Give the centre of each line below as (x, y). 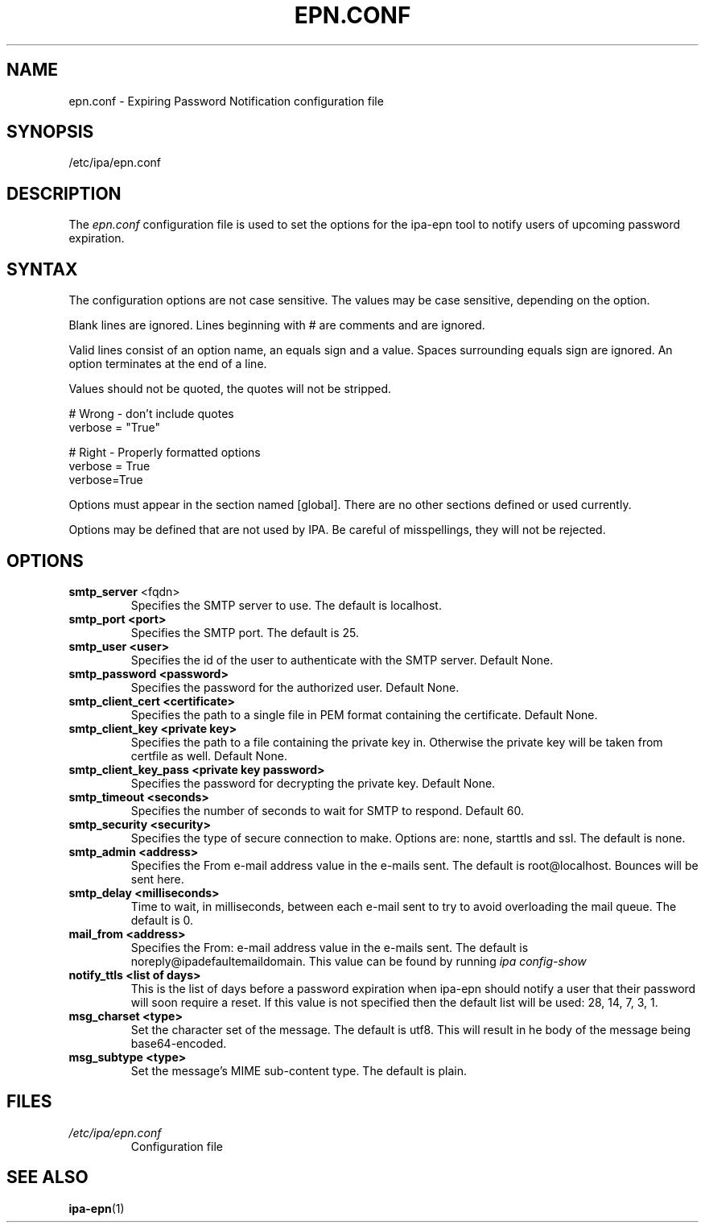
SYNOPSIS (50, 132)
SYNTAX (42, 269)
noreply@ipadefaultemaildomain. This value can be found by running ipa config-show (359, 961)
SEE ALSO (47, 1177)
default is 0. (162, 920)
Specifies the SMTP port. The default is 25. (245, 632)
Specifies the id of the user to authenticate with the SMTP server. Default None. (342, 660)
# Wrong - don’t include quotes (151, 414)
